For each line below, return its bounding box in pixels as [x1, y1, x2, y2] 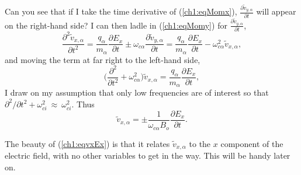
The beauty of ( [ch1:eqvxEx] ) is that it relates [5, 137, 170, 149]
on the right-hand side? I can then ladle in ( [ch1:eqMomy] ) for [5, 19, 227, 31]
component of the [220, 137, 283, 149]
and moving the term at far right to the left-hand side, [5, 53, 200, 65]
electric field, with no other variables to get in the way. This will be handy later [5, 149, 290, 161]
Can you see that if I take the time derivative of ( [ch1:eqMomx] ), [5, 5, 237, 17]
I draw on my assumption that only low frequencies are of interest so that [5, 86, 269, 99]
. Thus [71, 97, 95, 110]
